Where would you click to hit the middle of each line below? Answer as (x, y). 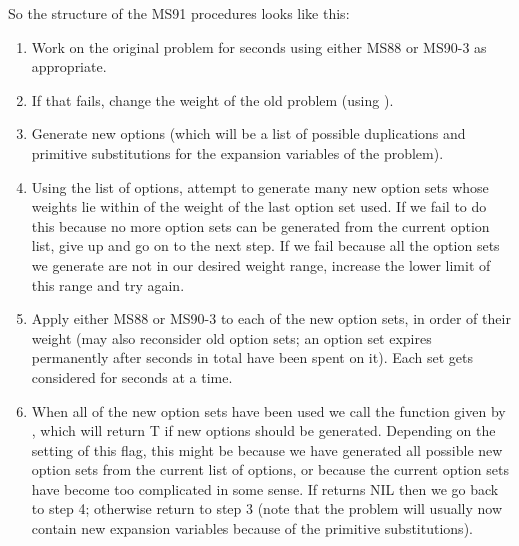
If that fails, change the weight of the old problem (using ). (212, 99)
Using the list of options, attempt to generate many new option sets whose (260, 186)
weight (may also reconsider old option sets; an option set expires (231, 337)
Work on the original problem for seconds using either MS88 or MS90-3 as (259, 46)
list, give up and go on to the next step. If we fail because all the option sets (265, 245)
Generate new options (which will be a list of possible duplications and (248, 133)
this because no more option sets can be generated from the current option (260, 225)
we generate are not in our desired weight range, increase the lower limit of (261, 264)
